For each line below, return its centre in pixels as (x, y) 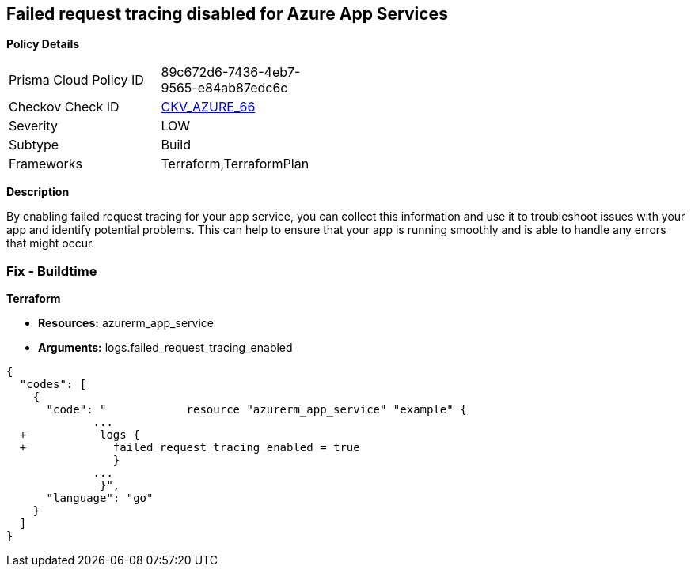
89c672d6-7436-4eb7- (231, 72)
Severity (33, 126)
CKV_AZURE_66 (208, 107)
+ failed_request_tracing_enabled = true (190, 448)
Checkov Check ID (64, 107)
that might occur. (51, 243)
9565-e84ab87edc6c (224, 88)
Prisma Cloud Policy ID (76, 80)
